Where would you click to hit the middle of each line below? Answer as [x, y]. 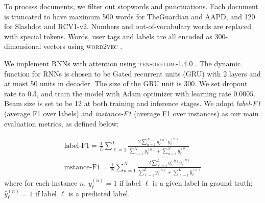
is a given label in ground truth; [202, 182]
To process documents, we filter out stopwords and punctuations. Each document [131, 6]
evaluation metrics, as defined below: [62, 123]
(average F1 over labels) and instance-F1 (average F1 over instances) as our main [131, 113]
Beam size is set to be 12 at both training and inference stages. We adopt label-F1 [132, 103]
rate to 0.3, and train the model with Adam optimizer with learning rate [118, 93]
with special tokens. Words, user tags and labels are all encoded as [108, 36]
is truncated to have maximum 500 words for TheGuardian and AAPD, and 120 [130, 16]
